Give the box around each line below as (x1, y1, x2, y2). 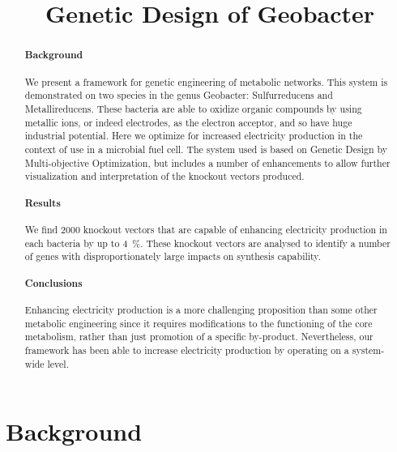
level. (47, 356, 69, 370)
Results (24, 195, 61, 210)
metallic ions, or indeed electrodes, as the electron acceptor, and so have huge (24, 115, 352, 129)
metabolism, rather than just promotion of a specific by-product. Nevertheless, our (24, 330, 374, 343)
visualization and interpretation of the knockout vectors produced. (24, 169, 305, 183)
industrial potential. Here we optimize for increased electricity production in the (24, 129, 363, 143)
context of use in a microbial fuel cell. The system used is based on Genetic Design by (24, 142, 388, 156)
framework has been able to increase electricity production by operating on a (24, 343, 349, 357)
